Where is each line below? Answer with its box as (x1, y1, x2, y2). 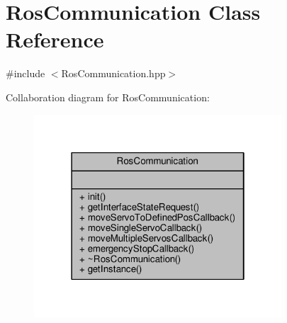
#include (6, 66, 45, 81)
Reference (6, 25, 104, 54)
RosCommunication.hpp (61, 66, 166, 81)
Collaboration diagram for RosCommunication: (6, 89, 210, 104)
